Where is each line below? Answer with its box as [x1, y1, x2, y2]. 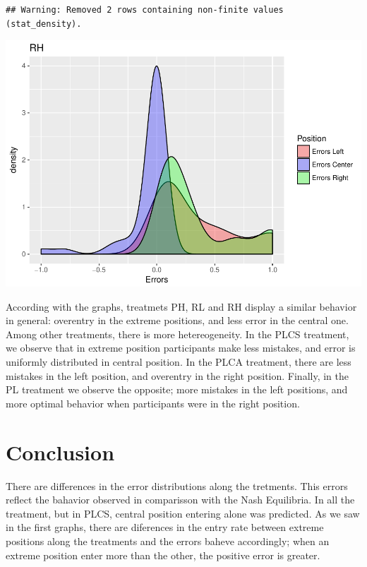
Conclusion [6, 437, 115, 466]
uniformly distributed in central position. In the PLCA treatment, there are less [6, 354, 351, 369]
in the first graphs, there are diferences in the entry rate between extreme [6, 520, 324, 535]
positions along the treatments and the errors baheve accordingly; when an [6, 533, 330, 548]
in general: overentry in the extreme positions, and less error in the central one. [6, 313, 349, 328]
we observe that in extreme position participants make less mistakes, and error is [6, 340, 356, 355]
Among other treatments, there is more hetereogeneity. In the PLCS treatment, [6, 326, 349, 341]
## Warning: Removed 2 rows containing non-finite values [6, 5, 284, 15]
